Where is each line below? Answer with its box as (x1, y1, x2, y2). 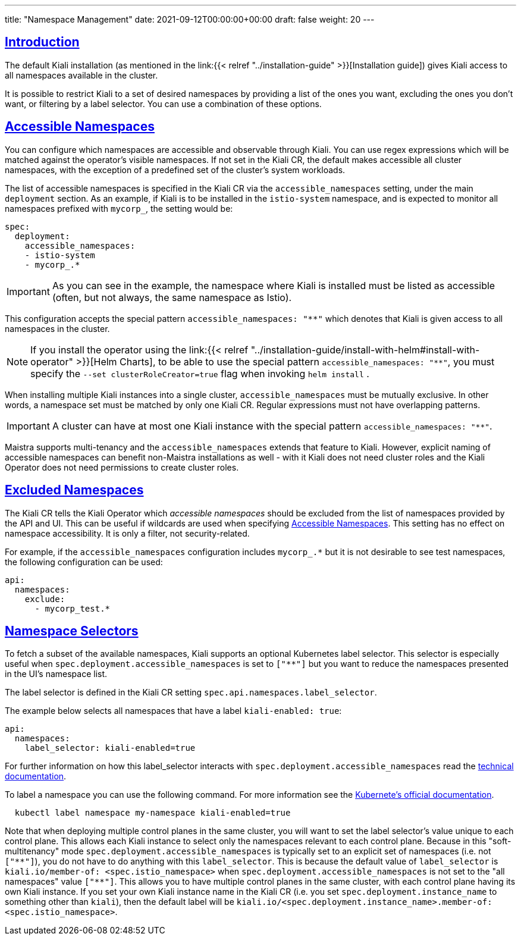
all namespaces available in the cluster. (5, 70, 158, 80)
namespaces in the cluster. (5, 323, 110, 334)
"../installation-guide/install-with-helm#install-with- (250, 343, 480, 356)
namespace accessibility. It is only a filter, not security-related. (5, 528, 250, 538)
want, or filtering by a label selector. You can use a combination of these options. (5, 98, 322, 109)
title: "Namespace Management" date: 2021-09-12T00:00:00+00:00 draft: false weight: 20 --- (5, 14, 375, 24)
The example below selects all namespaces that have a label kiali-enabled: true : (5, 706, 342, 716)
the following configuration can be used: (5, 556, 163, 567)
